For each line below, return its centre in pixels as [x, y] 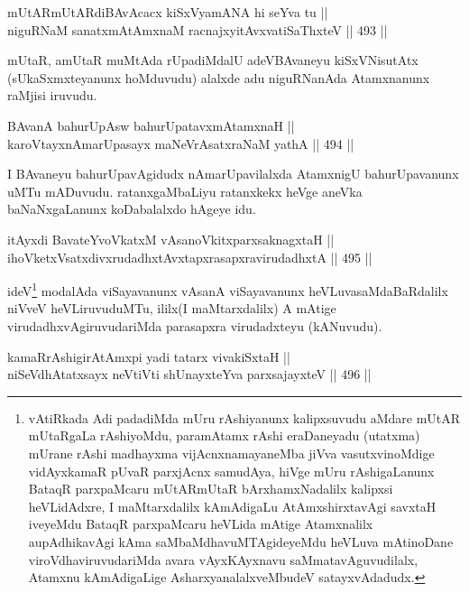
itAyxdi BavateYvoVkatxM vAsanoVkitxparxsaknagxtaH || [171, 239]
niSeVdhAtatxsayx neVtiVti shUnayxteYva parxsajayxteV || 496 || [189, 374]
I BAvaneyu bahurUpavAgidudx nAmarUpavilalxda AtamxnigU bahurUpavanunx [233, 174]
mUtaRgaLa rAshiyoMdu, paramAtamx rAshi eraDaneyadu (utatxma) [224, 435]
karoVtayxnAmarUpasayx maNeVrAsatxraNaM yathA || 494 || [181, 143]
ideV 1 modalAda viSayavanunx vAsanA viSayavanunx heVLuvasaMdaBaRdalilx [228, 289]
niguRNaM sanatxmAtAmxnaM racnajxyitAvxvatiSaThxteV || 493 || [198, 29]
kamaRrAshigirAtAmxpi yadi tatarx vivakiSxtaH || [149, 356]
